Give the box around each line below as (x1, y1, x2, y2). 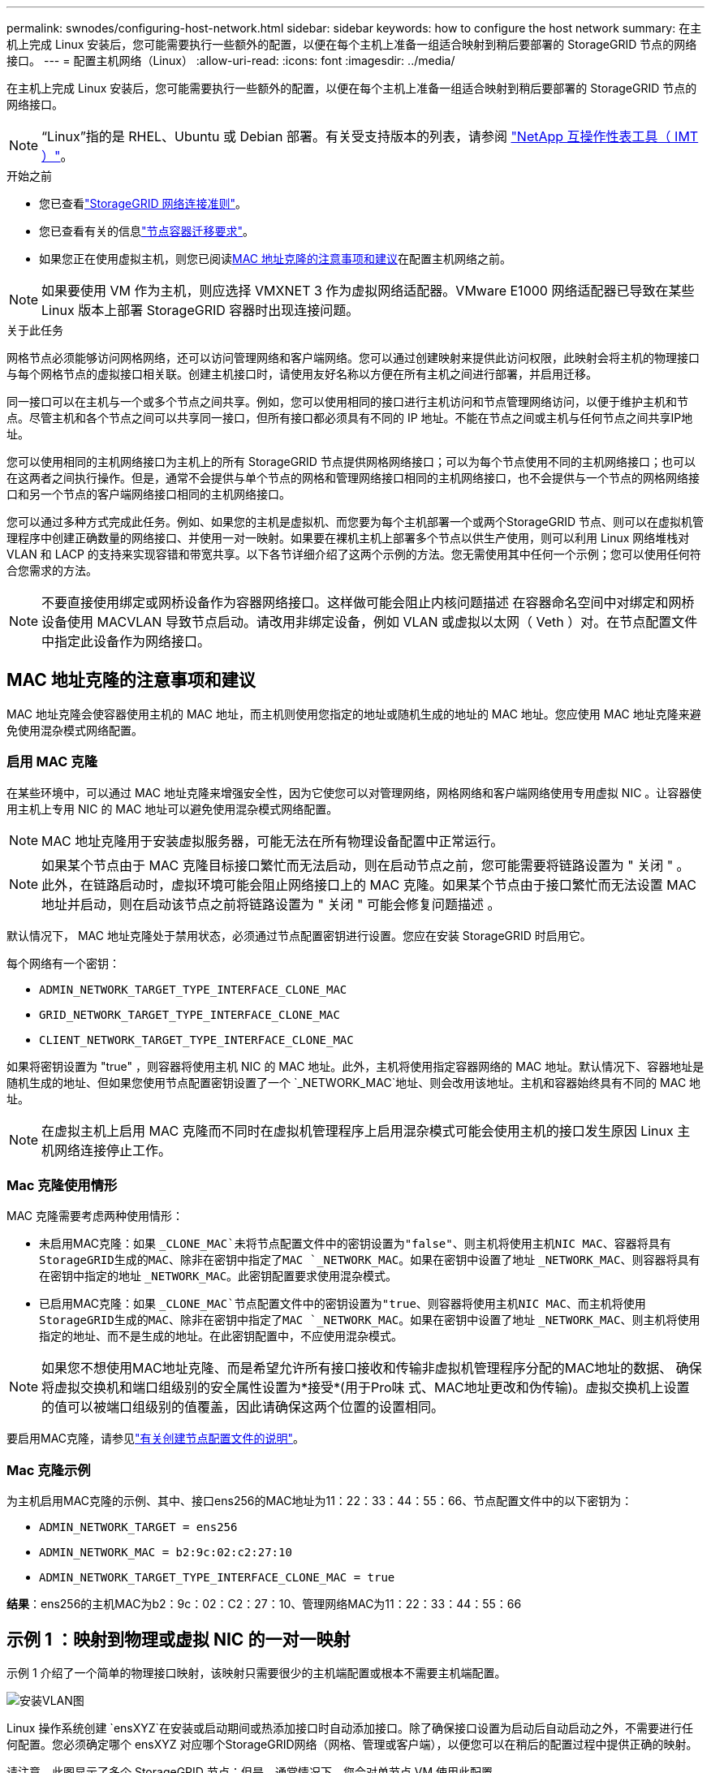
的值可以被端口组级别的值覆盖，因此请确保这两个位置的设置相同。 (41, 1399, 445, 1416)
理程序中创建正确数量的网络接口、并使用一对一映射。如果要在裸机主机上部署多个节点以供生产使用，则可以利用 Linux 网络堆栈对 (6, 531, 690, 545)
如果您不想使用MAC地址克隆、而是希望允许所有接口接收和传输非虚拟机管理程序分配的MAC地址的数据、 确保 (41, 1360, 702, 1377)
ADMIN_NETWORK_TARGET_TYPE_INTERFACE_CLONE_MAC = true (39, 1571, 395, 1585)
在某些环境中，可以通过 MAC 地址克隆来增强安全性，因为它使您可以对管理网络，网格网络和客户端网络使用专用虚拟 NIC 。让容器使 (6, 785, 702, 800)
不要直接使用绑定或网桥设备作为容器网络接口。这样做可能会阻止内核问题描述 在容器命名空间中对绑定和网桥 (41, 594, 695, 610)
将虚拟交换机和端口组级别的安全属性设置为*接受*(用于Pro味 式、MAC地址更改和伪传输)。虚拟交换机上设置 (41, 1379, 690, 1396)
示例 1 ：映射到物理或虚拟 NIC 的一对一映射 (6, 1628, 351, 1650)
